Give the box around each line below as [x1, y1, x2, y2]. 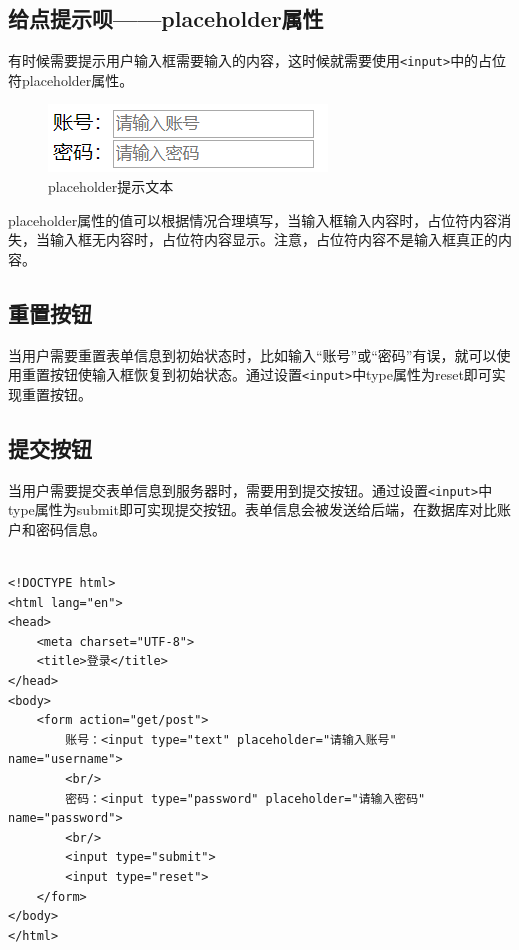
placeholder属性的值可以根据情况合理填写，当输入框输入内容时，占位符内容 [8, 209, 498, 230]
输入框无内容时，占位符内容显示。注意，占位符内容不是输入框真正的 [49, 229, 498, 250]
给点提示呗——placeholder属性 [8, 3, 324, 34]
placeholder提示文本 [48, 176, 174, 197]
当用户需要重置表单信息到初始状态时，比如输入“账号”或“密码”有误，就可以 [8, 344, 497, 365]
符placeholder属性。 [8, 69, 134, 90]
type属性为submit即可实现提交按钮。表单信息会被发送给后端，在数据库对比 [8, 499, 497, 520]
